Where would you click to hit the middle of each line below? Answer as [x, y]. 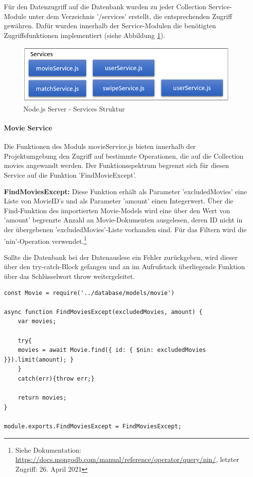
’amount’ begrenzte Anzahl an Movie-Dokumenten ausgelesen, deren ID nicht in [123, 220]
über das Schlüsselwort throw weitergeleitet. [70, 276]
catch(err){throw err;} [56, 378]
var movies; [37, 321]
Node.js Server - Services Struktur [74, 108]
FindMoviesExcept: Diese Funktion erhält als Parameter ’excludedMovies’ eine [126, 191]
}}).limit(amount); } [39, 359]
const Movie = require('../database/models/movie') [89, 293]
